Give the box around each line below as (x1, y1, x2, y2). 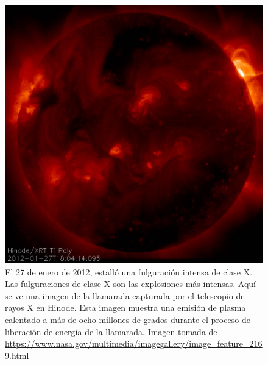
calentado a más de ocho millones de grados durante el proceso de (5, 313, 250, 325)
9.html (5, 349, 29, 361)
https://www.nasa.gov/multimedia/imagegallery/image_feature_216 (5, 337, 263, 350)
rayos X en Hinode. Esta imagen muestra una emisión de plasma (5, 301, 246, 314)
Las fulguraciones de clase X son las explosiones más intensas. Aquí (5, 277, 256, 290)
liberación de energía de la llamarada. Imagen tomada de (5, 325, 217, 338)
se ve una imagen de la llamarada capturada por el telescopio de (5, 289, 245, 302)
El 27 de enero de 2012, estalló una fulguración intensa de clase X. (5, 265, 253, 278)
